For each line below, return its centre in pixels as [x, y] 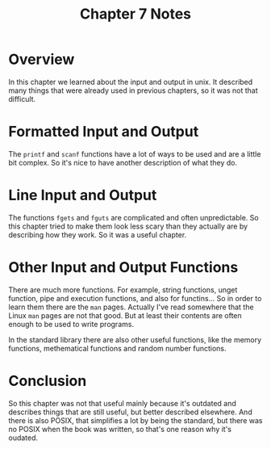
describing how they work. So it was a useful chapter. [98, 234]
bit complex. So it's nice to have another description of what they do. [123, 162]
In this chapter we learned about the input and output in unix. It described [131, 82]
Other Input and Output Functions [123, 267]
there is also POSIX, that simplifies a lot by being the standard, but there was [135, 420]
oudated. [23, 438]
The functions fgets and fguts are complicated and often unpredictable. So [134, 217]
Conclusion [48, 381]
